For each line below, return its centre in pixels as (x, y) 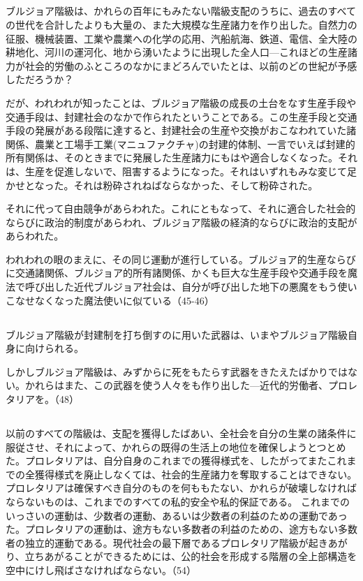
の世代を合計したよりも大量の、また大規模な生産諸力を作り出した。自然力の (181, 24)
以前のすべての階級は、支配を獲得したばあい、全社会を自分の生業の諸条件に (181, 433)
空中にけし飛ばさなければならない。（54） (101, 569)
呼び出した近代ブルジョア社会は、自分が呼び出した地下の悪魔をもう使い (191, 287)
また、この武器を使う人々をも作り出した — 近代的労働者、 (196, 385)
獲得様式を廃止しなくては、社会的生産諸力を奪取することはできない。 (196, 474)
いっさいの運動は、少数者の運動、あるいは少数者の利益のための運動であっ (177, 515)
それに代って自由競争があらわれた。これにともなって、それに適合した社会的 (181, 208)
